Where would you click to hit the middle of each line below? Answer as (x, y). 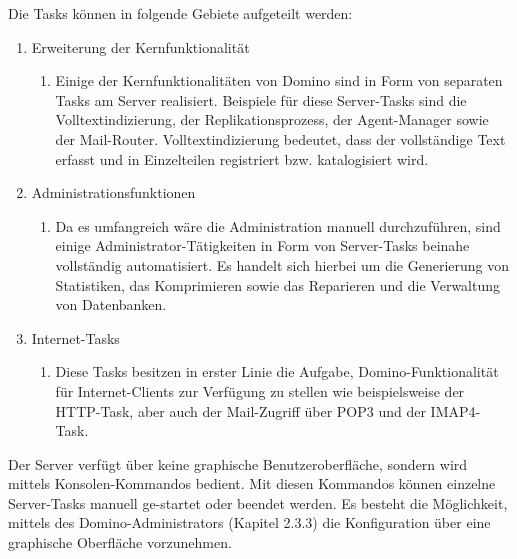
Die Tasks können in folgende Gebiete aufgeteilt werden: (180, 13)
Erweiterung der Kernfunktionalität (140, 46)
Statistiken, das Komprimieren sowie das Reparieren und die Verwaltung (278, 284)
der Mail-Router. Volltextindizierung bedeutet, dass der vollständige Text (280, 138)
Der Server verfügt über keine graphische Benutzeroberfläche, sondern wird (238, 463)
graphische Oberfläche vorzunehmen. (120, 542)
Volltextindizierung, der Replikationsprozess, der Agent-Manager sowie (272, 119)
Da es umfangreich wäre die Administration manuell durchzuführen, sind (278, 225)
